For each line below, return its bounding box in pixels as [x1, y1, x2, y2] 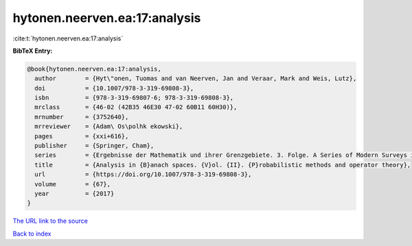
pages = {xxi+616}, [34, 132, 129, 140]
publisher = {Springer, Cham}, [34, 142, 154, 150]
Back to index [12, 230, 51, 238]
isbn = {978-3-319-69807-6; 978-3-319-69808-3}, [34, 94, 234, 102]
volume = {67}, [34, 180, 111, 188]
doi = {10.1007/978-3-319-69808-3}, [34, 84, 194, 92]
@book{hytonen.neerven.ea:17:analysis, [27, 65, 161, 73]
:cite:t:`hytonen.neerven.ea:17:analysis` [12, 34, 124, 42]
